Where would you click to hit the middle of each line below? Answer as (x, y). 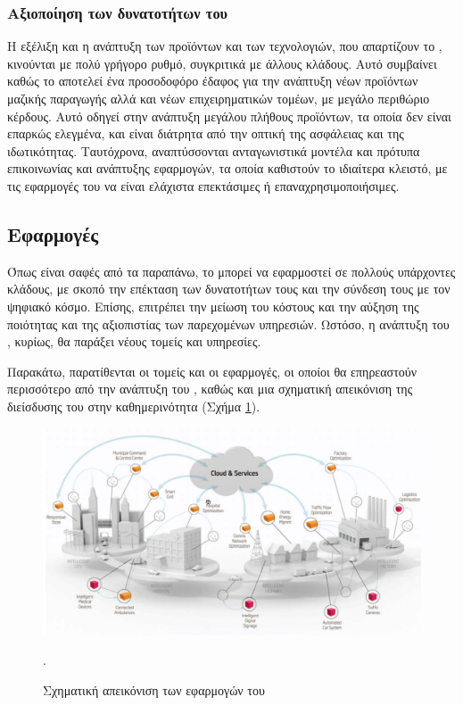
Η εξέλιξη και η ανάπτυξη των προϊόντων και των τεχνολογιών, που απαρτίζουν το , (225, 46)
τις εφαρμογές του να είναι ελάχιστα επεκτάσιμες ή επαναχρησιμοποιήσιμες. (203, 185)
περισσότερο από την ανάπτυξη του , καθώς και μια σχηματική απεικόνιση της (210, 389)
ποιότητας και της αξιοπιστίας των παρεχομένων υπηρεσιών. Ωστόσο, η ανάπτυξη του (228, 323)
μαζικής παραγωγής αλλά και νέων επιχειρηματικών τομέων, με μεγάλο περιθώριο (219, 98)
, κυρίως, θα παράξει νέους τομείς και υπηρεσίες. (134, 341)
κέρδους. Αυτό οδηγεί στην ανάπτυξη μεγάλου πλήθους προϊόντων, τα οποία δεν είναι (229, 116)
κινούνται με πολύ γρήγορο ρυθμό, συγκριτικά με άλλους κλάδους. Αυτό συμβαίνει (222, 63)
